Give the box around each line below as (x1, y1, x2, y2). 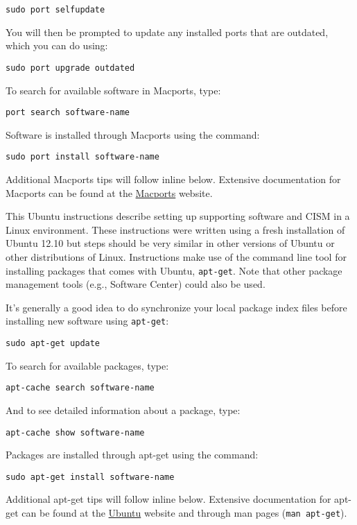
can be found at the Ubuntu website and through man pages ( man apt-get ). (21, 506, 347, 520)
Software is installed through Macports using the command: (6, 127, 260, 141)
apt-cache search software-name (6, 383, 155, 393)
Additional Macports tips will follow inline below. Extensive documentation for (6, 172, 341, 186)
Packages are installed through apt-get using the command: (6, 447, 259, 462)
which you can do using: (6, 38, 108, 53)
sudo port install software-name (6, 152, 159, 162)
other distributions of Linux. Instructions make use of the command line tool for (6, 249, 347, 264)
